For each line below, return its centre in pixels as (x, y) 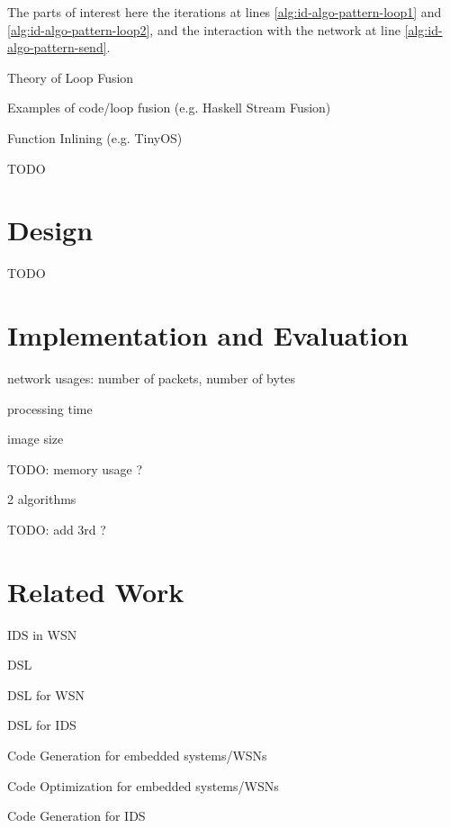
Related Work (96, 591)
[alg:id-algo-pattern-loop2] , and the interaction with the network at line (204, 29)
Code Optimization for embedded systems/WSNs (143, 785)
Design (50, 230)
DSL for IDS (42, 725)
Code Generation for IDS (76, 816)
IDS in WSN (42, 634)
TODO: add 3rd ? (57, 529)
